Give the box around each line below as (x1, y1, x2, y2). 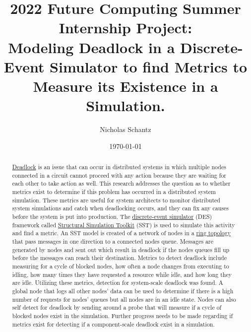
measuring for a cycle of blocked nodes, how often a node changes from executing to (12, 262, 229, 270)
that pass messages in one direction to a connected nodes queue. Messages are (12, 237, 213, 245)
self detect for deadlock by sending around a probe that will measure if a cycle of (12, 303, 222, 312)
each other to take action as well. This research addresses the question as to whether (12, 179, 231, 188)
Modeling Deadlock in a (8, 37, 175, 57)
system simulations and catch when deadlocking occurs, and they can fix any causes (12, 204, 229, 212)
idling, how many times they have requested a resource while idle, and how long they (12, 270, 232, 278)
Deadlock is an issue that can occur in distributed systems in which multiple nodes (12, 163, 226, 171)
